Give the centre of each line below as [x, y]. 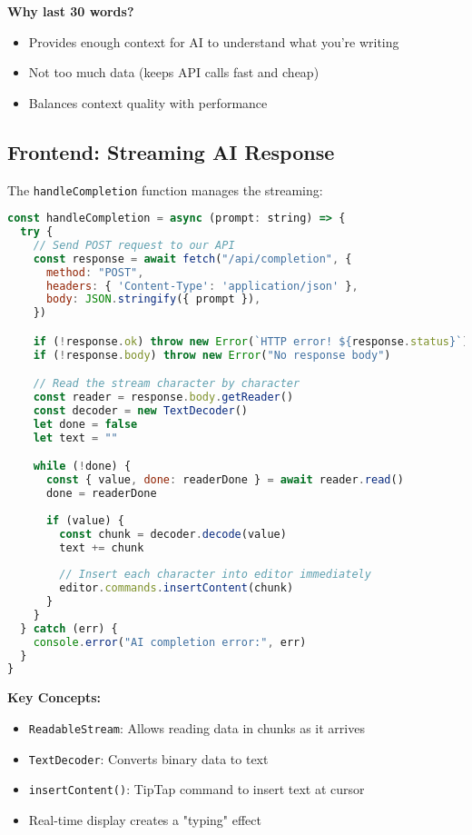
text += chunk [102, 547]
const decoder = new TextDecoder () [140, 411]
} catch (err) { [69, 628]
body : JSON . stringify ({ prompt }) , [153, 299]
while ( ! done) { [82, 467]
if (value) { [85, 520]
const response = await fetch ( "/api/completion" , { [192, 258]
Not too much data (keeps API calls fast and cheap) [174, 72]
